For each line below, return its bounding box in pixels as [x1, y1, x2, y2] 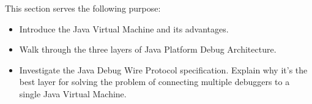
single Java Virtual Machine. [19, 87, 127, 100]
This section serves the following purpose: [5, 2, 161, 14]
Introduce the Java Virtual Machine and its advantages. [19, 22, 229, 35]
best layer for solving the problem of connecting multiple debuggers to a [19, 75, 290, 88]
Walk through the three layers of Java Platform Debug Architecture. [19, 43, 277, 56]
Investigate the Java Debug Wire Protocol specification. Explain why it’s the [19, 63, 308, 76]
